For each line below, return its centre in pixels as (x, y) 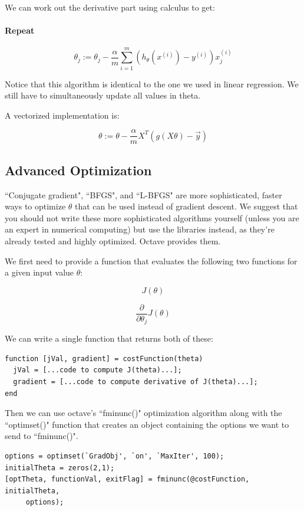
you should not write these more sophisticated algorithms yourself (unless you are (152, 217)
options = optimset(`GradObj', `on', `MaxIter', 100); (115, 456)
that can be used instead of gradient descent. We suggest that (186, 206)
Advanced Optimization (78, 170)
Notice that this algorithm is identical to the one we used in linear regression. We (152, 83)
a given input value (39, 272)
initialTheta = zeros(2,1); (60, 468)
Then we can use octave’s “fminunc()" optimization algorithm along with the (143, 413)
